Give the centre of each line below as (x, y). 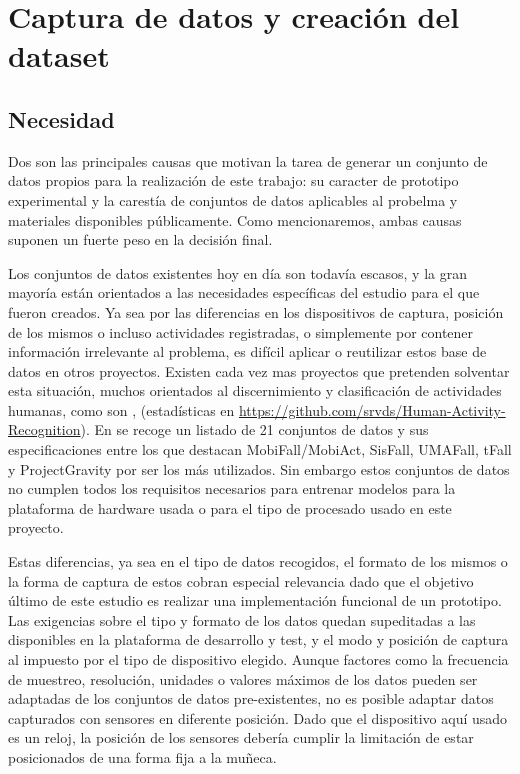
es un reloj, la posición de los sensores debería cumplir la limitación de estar (241, 737)
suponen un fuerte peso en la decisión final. (140, 239)
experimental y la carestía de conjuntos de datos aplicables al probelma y (233, 199)
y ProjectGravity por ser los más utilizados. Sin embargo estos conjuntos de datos (259, 468)
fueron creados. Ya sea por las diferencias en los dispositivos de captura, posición (256, 311)
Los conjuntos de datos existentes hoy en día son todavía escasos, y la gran (237, 272)
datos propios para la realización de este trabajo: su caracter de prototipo (233, 180)
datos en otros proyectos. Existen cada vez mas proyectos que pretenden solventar (259, 370)
